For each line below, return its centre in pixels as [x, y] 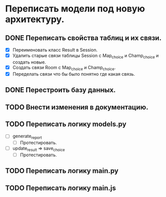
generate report [27, 137]
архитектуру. [35, 19]
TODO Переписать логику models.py [66, 124]
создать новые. [29, 62]
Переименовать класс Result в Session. [55, 50]
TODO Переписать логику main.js [61, 188]
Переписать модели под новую [75, 9]
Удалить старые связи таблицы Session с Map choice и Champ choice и [86, 56]
